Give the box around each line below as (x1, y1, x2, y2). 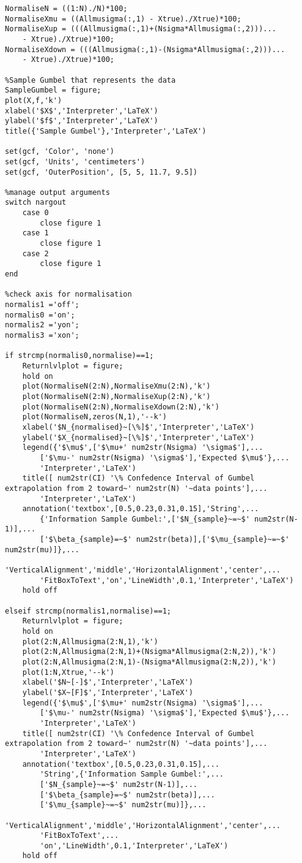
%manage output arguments (5, 188, 110, 197)
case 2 (22, 249, 49, 258)
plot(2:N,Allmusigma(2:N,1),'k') (22, 637, 158, 646)
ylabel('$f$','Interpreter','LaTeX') (5, 116, 158, 126)
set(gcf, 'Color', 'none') (5, 147, 114, 156)
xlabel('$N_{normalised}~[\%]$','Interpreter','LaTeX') (22, 422, 255, 431)
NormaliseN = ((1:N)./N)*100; (5, 4, 128, 13)
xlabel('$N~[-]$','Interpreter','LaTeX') (22, 678, 193, 687)
